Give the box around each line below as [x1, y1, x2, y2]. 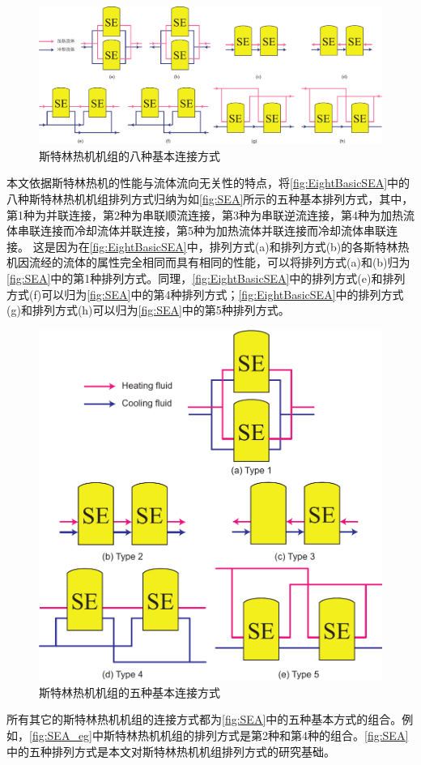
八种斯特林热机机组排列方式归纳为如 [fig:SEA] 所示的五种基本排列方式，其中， [6, 190, 414, 207]
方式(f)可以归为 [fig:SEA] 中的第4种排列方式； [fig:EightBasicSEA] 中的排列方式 [6, 285, 404, 302]
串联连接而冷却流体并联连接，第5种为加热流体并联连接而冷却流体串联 [17, 222, 386, 239]
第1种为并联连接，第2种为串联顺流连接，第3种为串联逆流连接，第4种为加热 [6, 206, 403, 223]
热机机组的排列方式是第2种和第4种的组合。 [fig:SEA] [137, 726, 409, 743]
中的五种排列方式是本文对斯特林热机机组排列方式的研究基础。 [6, 742, 335, 759]
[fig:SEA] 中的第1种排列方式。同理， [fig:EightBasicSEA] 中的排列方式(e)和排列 [6, 269, 406, 286]
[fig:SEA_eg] [29, 726, 92, 743]
